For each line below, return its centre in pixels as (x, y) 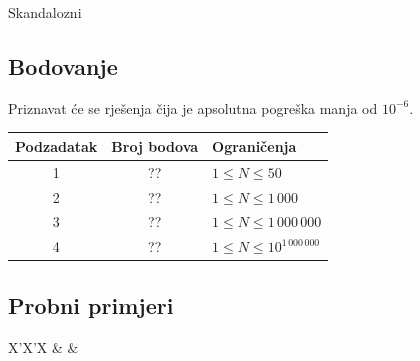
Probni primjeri (91, 304)
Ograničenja (254, 145)
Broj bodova (155, 145)
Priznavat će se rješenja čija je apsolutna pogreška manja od (193, 107)
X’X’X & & (43, 346)
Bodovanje (63, 65)
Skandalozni (45, 12)
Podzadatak (56, 145)
